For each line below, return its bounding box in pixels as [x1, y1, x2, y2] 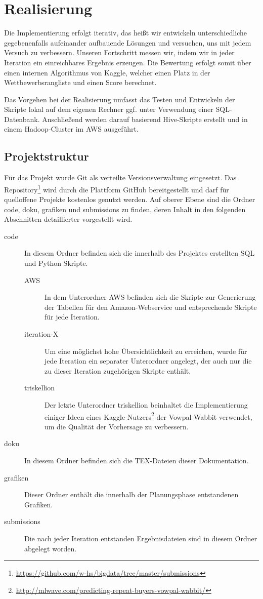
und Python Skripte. [24, 258, 88, 268]
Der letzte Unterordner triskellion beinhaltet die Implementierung [45, 400, 248, 410]
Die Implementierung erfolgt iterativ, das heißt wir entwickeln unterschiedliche [4, 27, 247, 38]
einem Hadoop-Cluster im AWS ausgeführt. [4, 124, 139, 134]
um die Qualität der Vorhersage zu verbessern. [45, 421, 189, 431]
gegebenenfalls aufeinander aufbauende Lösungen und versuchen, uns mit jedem [4, 37, 251, 48]
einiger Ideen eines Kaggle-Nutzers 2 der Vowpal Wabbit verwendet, [45, 410, 252, 422]
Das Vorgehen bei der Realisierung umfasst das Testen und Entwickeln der [4, 94, 235, 104]
